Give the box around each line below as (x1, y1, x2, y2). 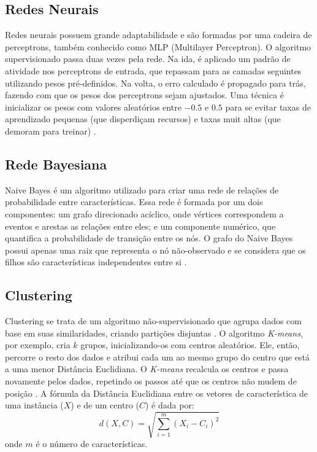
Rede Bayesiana (5, 154, 107, 173)
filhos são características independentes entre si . (5, 255, 187, 268)
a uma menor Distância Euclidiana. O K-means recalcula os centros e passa (5, 362, 289, 375)
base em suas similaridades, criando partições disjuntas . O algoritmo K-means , (5, 326, 303, 339)
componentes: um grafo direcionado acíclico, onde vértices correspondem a (5, 207, 284, 220)
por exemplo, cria (5, 338, 71, 351)
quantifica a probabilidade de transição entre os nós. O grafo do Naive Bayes (5, 232, 293, 244)
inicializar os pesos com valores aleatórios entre (5, 100, 181, 113)
